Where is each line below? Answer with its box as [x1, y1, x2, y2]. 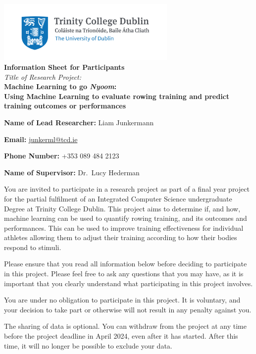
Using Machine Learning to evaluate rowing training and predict [4, 91, 230, 101]
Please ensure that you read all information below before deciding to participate [4, 258, 247, 269]
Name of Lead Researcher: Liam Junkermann [4, 117, 154, 127]
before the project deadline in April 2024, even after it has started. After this [4, 331, 238, 341]
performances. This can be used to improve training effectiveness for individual [4, 222, 244, 233]
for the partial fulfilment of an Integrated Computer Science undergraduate [4, 193, 232, 203]
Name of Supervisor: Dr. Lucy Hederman [4, 167, 140, 177]
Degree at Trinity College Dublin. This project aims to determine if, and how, [4, 203, 241, 213]
